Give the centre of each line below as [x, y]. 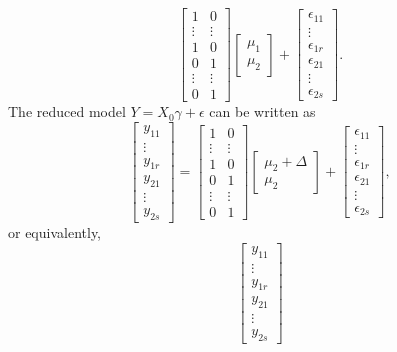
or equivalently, [55, 232]
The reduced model [67, 111]
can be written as [262, 111]
